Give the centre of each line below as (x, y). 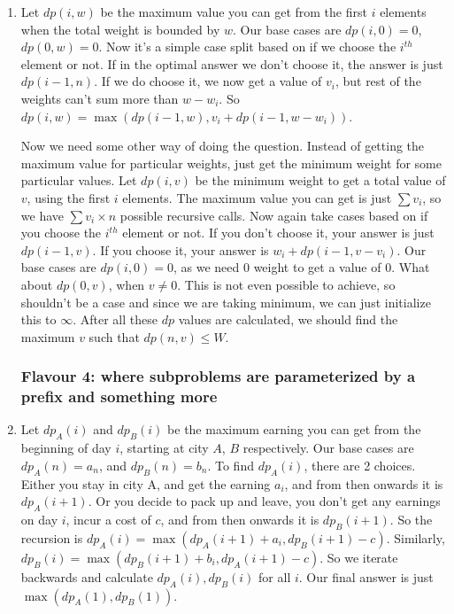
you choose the (61, 233)
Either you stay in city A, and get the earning (146, 483)
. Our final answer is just (366, 576)
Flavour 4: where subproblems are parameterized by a (218, 376)
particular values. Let (79, 180)
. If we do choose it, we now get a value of (208, 81)
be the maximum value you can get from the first (234, 12)
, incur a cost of (108, 519)
